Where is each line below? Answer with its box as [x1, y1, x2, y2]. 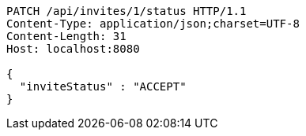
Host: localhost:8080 [6, 42, 140, 55]
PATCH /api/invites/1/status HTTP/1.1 [6, 5, 247, 17]
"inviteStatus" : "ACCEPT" [19, 80, 187, 93]
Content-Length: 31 [6, 30, 127, 42]
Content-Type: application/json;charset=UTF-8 [6, 17, 300, 30]
